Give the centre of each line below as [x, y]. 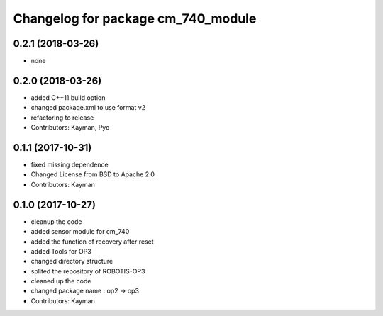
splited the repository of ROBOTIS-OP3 [88, 271]
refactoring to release [62, 118]
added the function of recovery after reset [92, 242]
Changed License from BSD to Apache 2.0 [93, 174]
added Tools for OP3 [61, 251]
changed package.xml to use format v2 [88, 108]
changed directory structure [72, 261]
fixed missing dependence [70, 165]
